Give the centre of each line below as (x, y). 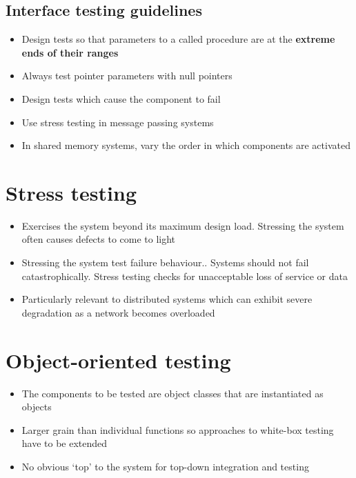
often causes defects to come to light (99, 239)
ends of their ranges (70, 52)
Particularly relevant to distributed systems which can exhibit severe (167, 299)
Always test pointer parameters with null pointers (127, 76)
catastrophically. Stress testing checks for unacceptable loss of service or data (185, 276)
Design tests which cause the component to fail (121, 98)
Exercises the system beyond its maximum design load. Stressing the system (183, 225)
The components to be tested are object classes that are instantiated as (172, 393)
